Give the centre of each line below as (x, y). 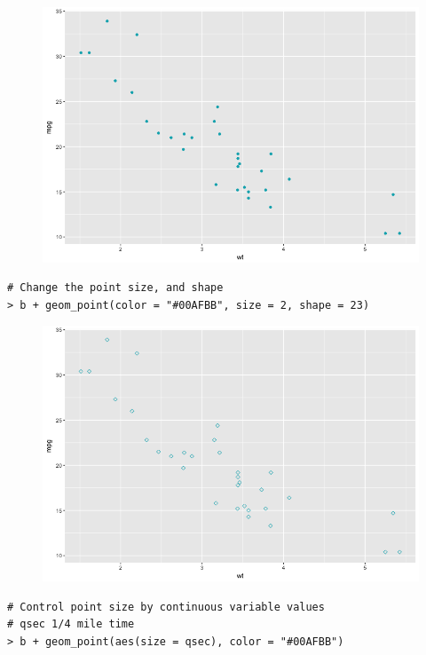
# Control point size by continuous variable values (166, 607)
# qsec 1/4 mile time (71, 624)
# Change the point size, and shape (115, 288)
